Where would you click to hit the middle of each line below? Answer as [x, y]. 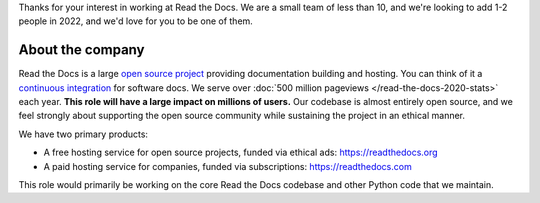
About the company [81, 50]
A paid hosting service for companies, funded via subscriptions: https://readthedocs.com [227, 166]
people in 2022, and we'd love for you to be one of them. [136, 21]
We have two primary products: [83, 134]
